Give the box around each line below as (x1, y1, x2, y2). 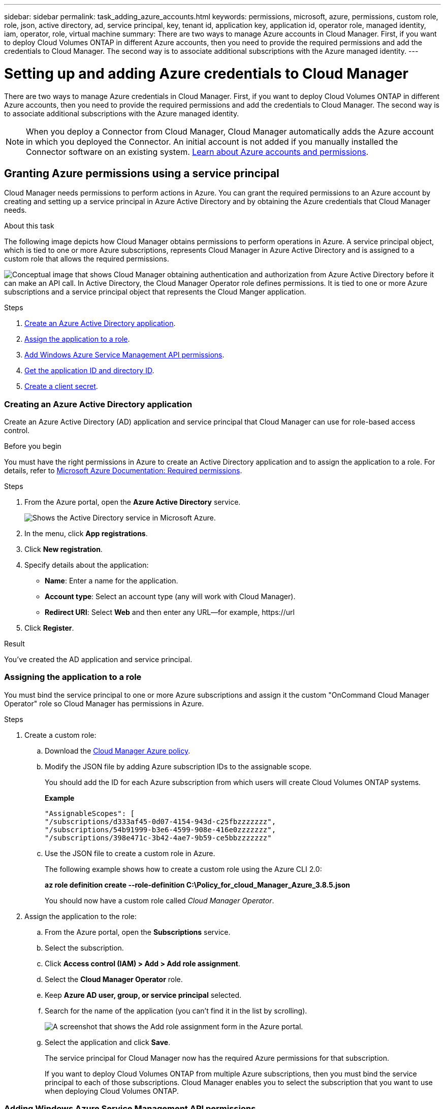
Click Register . (24, 624, 74, 633)
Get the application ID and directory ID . (24, 366, 154, 375)
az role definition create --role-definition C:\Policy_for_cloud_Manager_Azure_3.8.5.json (45, 880, 351, 889)
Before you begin (4, 442, 61, 451)
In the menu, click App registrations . (24, 529, 148, 538)
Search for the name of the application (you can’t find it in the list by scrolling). (45, 1006, 307, 1015)
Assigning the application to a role (4, 672, 142, 682)
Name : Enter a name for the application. (45, 576, 178, 585)
